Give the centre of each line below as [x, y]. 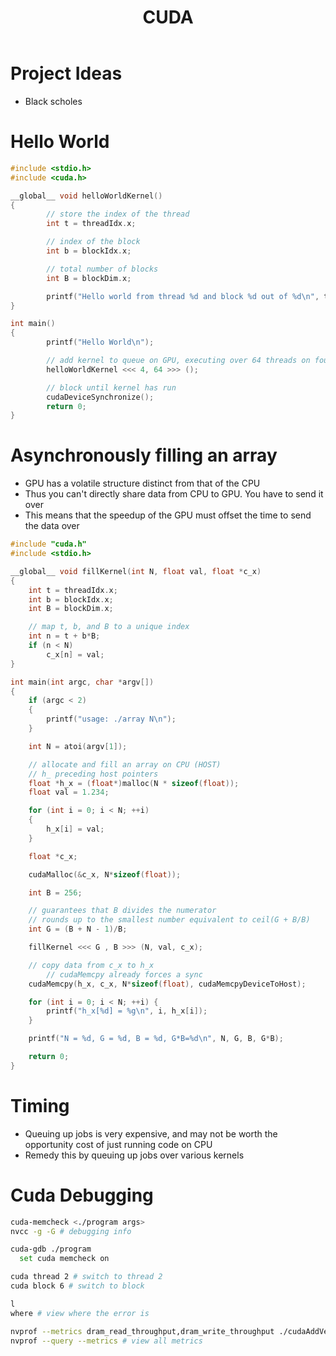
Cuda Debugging [82, 1195]
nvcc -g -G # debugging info [71, 1231]
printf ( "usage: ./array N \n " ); [111, 719]
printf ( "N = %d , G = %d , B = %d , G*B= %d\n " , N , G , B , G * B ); [156, 1039]
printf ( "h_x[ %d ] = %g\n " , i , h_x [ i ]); [127, 1011]
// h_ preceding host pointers [93, 774]
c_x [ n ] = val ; [75, 654]
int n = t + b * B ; [64, 636]
